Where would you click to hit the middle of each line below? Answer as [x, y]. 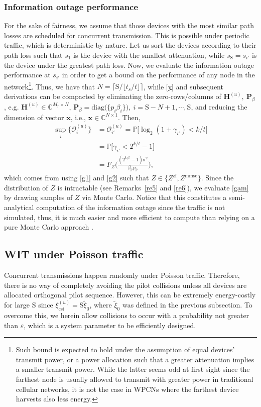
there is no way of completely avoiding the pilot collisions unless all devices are [125, 285]
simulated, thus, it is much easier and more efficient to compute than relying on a [129, 217]
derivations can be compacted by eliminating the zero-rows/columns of [113, 96]
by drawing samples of [38, 197]
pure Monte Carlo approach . [49, 227]
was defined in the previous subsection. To [187, 305]
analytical [19, 207]
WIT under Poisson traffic [74, 254]
